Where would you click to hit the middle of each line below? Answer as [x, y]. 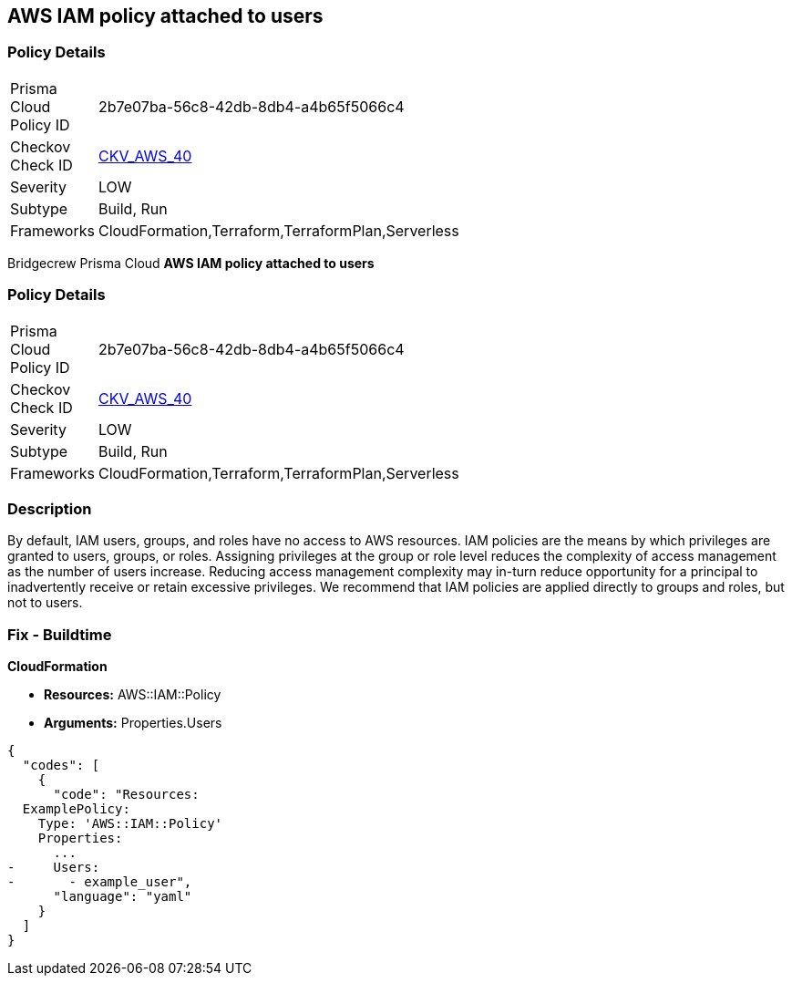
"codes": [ [61, 766]
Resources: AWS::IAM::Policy [133, 695]
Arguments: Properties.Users [133, 723]
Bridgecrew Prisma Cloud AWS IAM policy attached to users [191, 263]
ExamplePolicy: [76, 809]
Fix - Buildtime [60, 634]
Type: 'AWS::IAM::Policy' [130, 824]
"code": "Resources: [126, 795]
